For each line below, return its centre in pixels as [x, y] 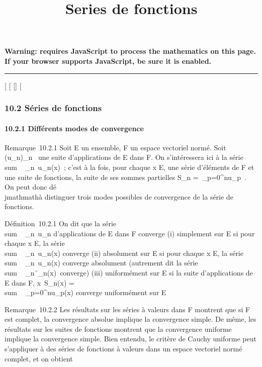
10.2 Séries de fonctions [53, 108]
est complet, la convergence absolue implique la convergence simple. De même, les [130, 319]
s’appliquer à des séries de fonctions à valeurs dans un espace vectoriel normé [123, 349]
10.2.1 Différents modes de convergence [74, 128]
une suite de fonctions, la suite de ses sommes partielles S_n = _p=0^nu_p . [125, 177]
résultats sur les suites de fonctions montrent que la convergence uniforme [118, 329]
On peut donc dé [31, 187]
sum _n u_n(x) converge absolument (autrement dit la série [101, 263]
